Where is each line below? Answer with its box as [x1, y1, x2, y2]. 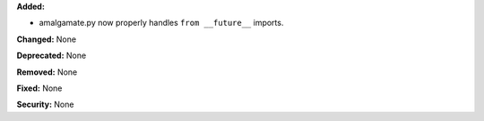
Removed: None [16, 67, 78, 77]
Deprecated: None [16, 50, 87, 61]
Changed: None [16, 34, 76, 44]
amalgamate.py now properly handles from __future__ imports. [39, 18, 284, 28]
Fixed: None [16, 83, 63, 93]
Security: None [16, 99, 74, 110]
